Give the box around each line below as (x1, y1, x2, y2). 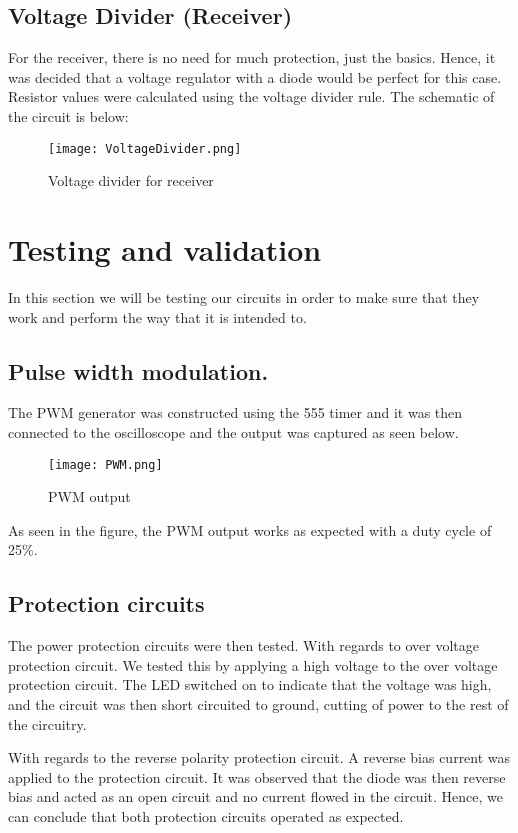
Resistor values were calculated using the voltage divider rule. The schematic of (8, 86, 495, 107)
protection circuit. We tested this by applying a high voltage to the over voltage (8, 654, 498, 675)
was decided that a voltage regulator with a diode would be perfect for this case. (8, 66, 502, 87)
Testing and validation (8, 229, 322, 270)
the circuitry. (8, 713, 87, 734)
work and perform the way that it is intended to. (8, 306, 307, 327)
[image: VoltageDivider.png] (48, 141, 242, 156)
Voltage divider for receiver (48, 170, 214, 191)
